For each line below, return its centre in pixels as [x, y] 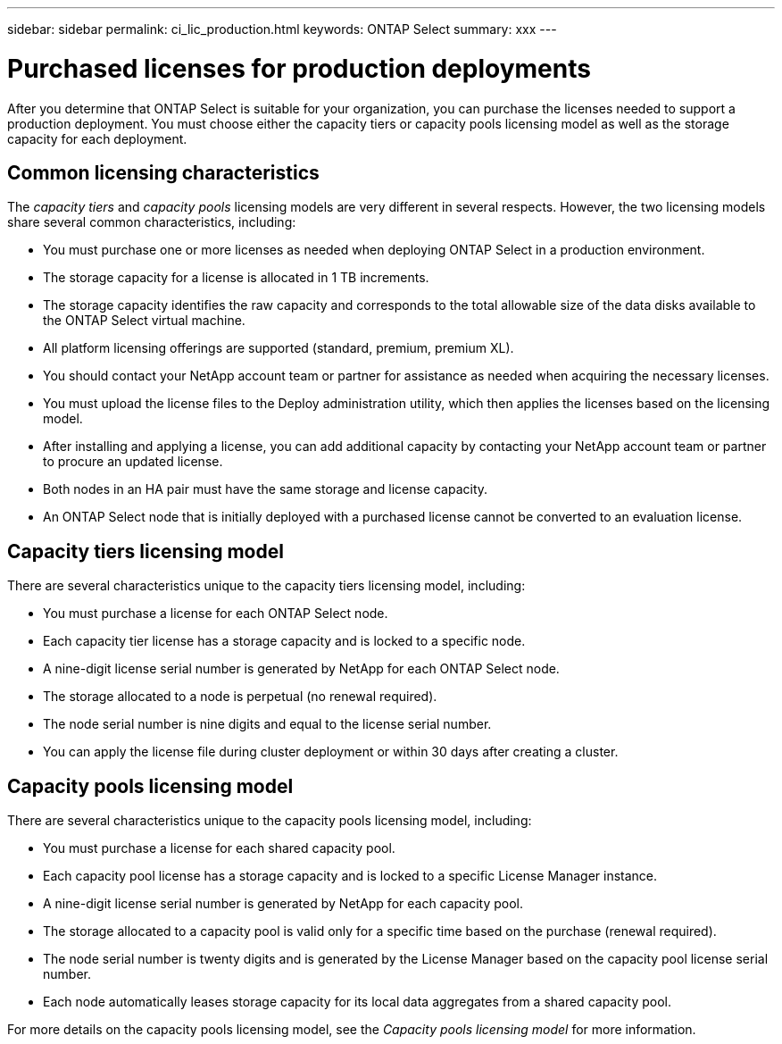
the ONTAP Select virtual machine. [144, 321]
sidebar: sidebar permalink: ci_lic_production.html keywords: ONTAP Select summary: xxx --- [282, 29]
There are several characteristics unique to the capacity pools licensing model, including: [270, 821]
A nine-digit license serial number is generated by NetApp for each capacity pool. [283, 904]
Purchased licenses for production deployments [299, 68]
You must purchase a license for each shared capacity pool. [219, 848]
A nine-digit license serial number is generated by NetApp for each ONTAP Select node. [301, 669]
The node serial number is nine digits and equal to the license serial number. [267, 724]
